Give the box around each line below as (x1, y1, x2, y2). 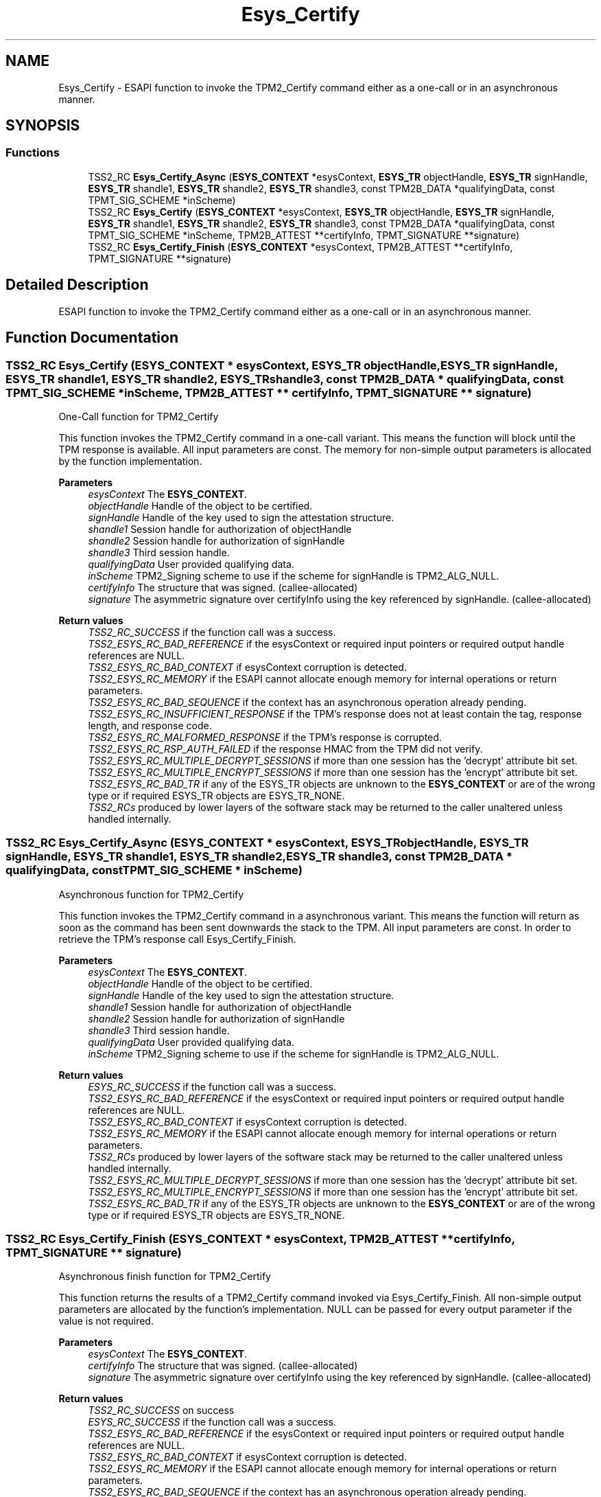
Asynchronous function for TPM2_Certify (58, 888, 244, 900)
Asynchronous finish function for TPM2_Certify (58, 1270, 271, 1283)
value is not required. (58, 1315, 154, 1327)
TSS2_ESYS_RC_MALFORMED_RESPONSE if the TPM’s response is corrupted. (88, 731, 442, 743)
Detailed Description (5, 276, 149, 294)
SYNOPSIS (5, 117, 80, 135)
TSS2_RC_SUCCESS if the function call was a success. (88, 626, 336, 638)
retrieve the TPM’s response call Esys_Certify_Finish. (58, 933, 296, 945)
